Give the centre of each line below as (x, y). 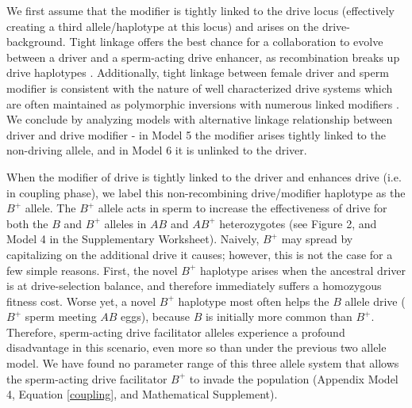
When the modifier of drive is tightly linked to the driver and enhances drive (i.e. (204, 176)
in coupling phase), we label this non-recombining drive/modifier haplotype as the (206, 192)
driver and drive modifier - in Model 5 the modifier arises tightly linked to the (196, 134)
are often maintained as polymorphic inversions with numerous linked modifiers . (203, 103)
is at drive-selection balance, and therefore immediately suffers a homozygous (194, 286)
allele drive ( (375, 301)
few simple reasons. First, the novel (92, 270)
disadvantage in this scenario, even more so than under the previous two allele (196, 347)
